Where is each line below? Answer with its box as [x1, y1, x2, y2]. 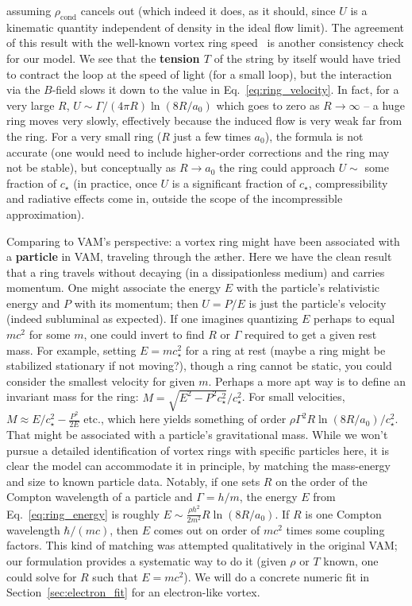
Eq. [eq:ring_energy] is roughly [6, 505, 160, 522]
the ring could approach [219, 159, 336, 176]
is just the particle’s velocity [248, 294, 387, 311]
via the [6, 81, 40, 98]
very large [6, 96, 55, 113]
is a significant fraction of [171, 174, 296, 191]
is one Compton [305, 505, 382, 522]
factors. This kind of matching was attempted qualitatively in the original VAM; [6, 537, 398, 554]
